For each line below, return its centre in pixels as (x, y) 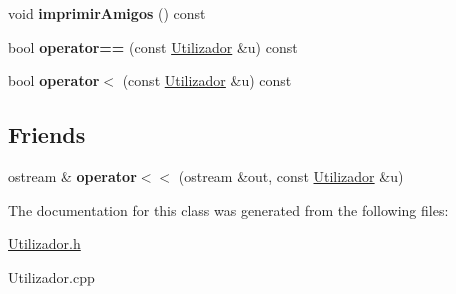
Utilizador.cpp (51, 276)
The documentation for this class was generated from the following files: (228, 209)
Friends (47, 134)
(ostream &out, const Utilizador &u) (291, 175)
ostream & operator (72, 175)
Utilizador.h (44, 243)
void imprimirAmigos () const (107, 13)
